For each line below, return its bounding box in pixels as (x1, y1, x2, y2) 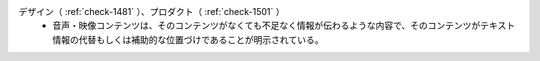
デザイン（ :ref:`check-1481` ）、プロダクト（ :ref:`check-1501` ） (18, 6, 285, 17)
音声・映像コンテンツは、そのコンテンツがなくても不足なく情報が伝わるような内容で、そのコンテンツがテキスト (52, 20, 515, 32)
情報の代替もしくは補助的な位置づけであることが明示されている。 (52, 33, 324, 45)
